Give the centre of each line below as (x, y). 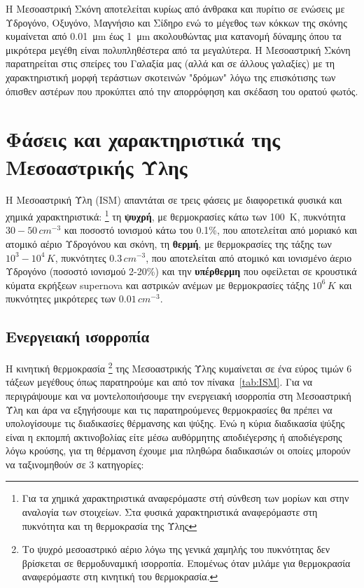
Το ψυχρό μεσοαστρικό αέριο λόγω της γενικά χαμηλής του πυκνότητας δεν (176, 549)
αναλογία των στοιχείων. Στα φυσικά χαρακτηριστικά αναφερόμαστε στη (170, 512)
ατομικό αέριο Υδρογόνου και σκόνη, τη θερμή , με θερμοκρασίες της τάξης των (169, 243)
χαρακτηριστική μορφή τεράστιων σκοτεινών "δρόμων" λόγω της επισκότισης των (171, 77)
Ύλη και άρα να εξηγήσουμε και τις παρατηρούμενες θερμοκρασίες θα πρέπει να (169, 409)
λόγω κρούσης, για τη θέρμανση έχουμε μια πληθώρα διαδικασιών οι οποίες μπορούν (178, 450)
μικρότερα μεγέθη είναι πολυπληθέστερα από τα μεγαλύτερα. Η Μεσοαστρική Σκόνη (178, 49)
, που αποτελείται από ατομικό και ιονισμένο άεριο (249, 257)
